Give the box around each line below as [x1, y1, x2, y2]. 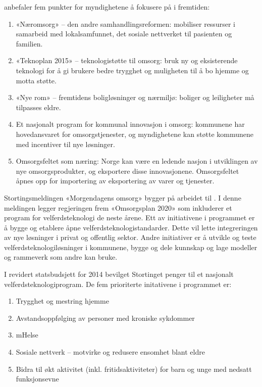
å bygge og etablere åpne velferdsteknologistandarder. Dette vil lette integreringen [4, 222, 258, 232]
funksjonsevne [16, 373, 59, 384]
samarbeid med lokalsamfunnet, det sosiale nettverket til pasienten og [16, 28, 232, 39]
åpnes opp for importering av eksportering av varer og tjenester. [16, 175, 215, 186]
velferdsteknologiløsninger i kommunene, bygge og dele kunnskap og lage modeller [4, 241, 257, 252]
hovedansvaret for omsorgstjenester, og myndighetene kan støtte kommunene [16, 128, 254, 139]
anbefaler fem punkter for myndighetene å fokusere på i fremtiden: [4, 2, 210, 12]
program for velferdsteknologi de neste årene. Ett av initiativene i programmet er [4, 212, 255, 223]
